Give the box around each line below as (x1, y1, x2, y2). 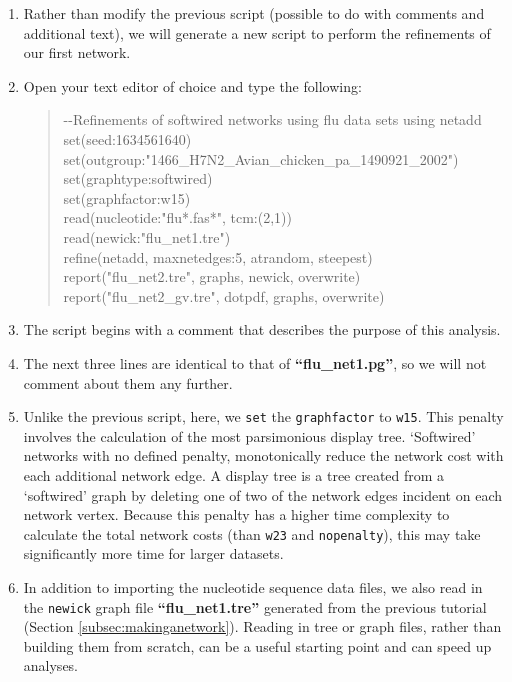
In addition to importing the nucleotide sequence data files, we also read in (23, 576, 483, 597)
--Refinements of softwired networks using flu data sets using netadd (63, 109, 482, 130)
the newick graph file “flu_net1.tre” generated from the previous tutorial (23, 596, 487, 617)
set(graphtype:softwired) (63, 168, 213, 189)
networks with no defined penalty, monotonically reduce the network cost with (23, 445, 504, 466)
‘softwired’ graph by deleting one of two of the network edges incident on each (23, 484, 502, 505)
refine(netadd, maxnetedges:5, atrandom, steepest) (63, 246, 373, 267)
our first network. (23, 42, 131, 63)
